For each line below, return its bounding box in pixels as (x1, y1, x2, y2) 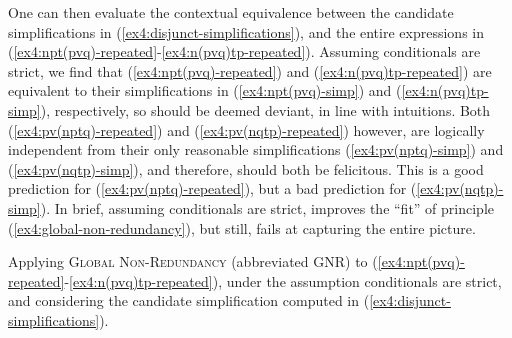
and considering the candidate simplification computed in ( (8, 290, 370, 311)
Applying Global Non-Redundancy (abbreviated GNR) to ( (8, 251, 378, 272)
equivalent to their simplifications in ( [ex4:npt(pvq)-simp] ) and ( (8, 80, 402, 101)
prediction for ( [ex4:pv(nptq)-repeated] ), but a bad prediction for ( (8, 178, 417, 199)
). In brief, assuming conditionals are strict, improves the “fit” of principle (40, 197, 495, 218)
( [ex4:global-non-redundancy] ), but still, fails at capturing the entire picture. (8, 217, 476, 238)
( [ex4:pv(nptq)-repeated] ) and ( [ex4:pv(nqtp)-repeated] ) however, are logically (8, 119, 485, 140)
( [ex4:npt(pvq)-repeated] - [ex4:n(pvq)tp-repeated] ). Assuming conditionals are (8, 41, 481, 62)
